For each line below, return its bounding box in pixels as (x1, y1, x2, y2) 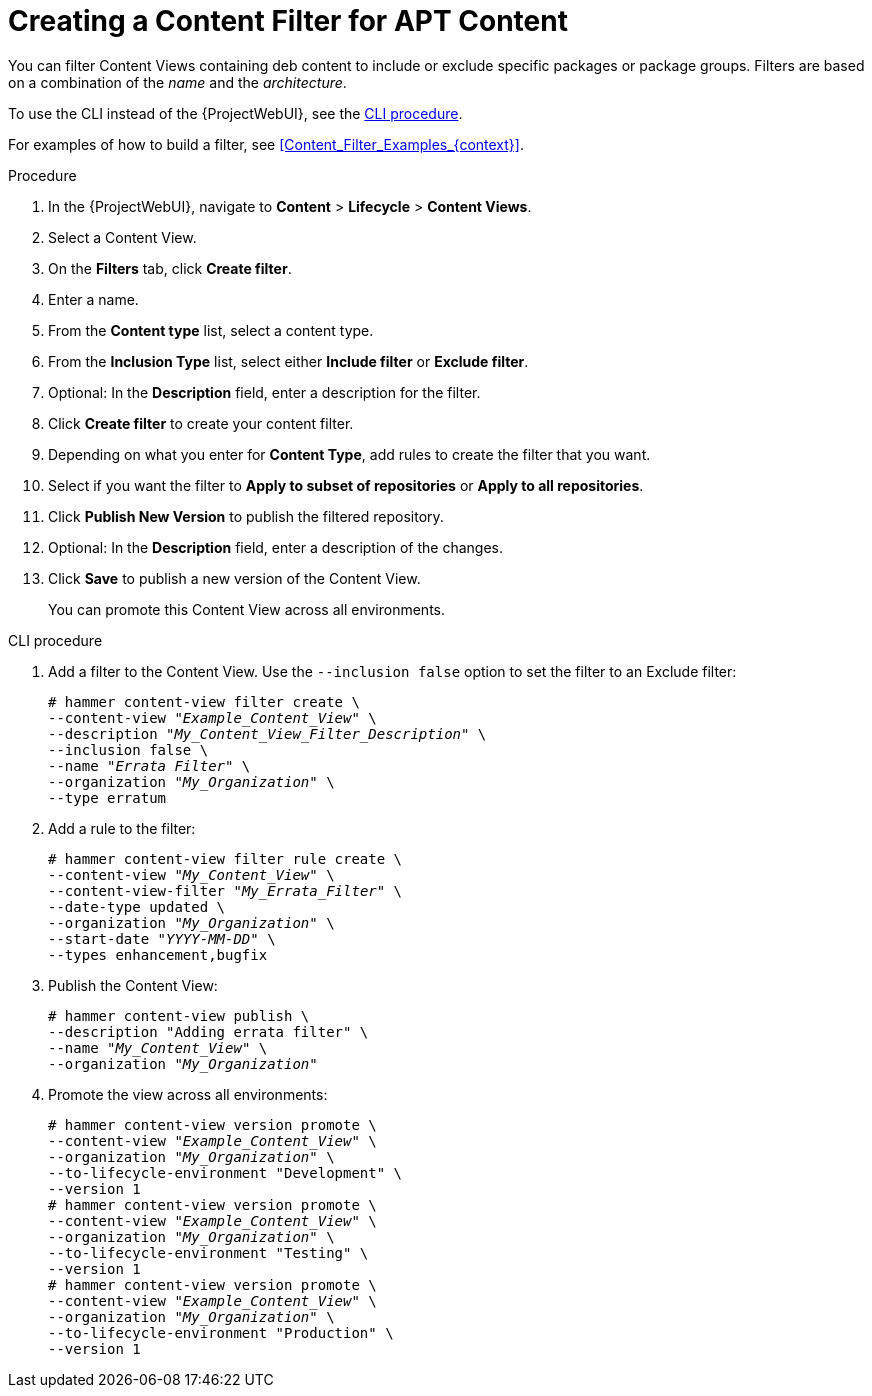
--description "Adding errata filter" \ (48, 1023, 369, 1040)
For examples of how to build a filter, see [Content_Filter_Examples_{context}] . (8, 135, 524, 153)
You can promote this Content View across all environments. (48, 600, 446, 618)
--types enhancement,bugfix (48, 946, 268, 963)
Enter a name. (48, 290, 139, 308)
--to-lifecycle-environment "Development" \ (48, 1164, 403, 1181)
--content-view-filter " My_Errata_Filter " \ (48, 882, 403, 899)
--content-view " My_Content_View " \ (48, 866, 335, 883)
